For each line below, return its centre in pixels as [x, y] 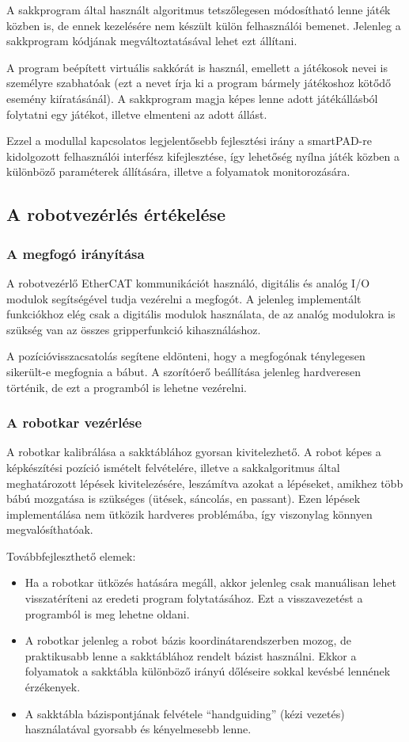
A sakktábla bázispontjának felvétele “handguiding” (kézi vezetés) [185, 713]
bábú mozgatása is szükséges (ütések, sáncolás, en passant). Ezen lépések [184, 498]
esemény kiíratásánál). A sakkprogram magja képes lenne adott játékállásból [192, 98]
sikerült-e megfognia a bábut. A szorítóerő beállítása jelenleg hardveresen [184, 371]
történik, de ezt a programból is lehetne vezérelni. [127, 387]
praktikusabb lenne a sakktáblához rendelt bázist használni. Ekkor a [191, 655]
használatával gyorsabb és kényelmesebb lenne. [138, 729]
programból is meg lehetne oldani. [107, 613]
